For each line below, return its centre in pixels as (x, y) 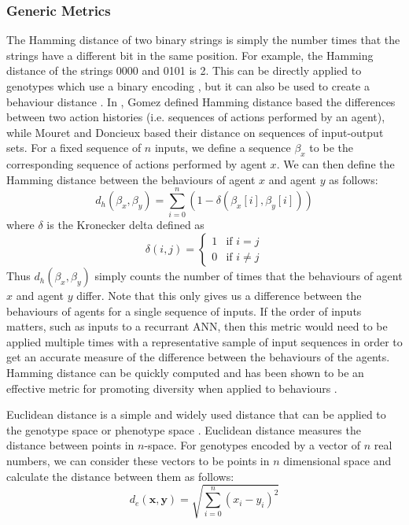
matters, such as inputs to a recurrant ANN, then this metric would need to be (197, 326)
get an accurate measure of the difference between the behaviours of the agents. (198, 357)
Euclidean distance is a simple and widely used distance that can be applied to (196, 414)
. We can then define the (335, 164)
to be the (331, 148)
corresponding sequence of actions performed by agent (136, 164)
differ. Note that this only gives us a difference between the (219, 296)
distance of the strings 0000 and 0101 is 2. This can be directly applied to (184, 70)
